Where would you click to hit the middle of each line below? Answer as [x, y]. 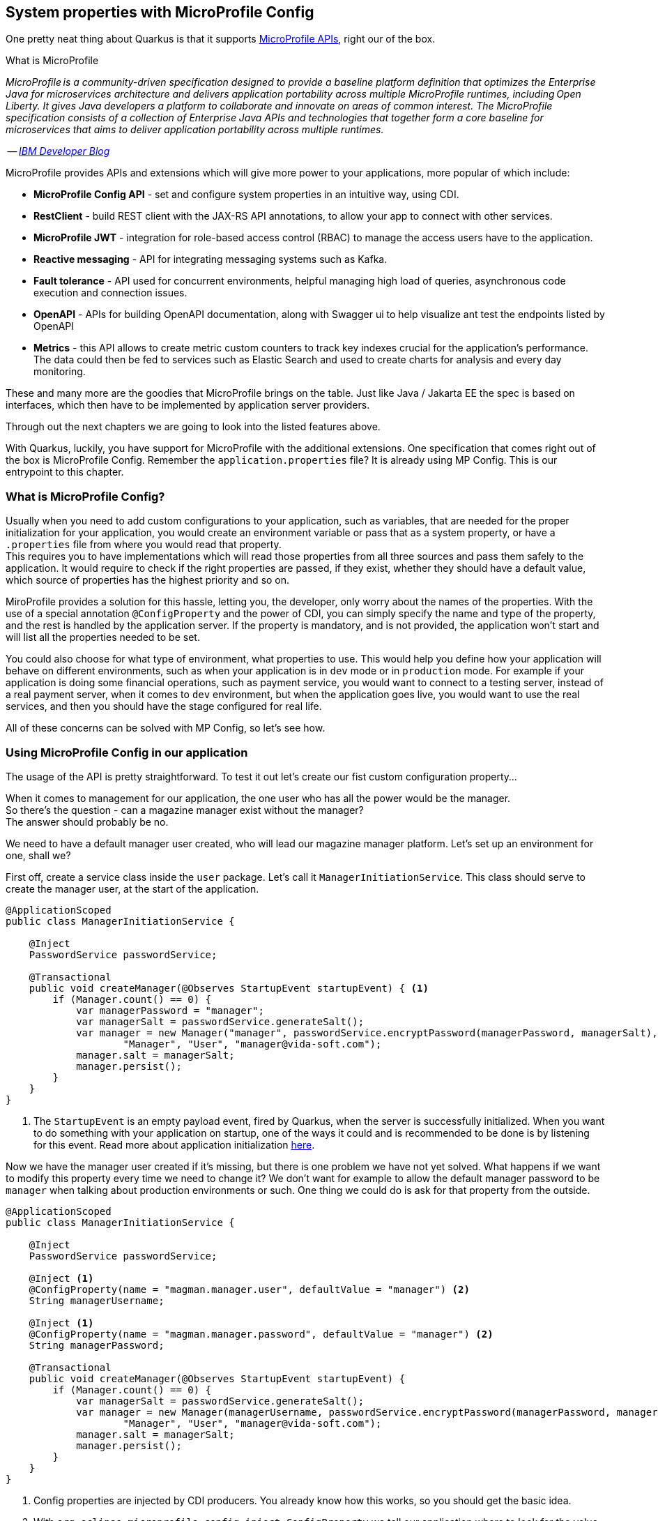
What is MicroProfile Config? [85, 496]
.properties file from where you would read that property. [144, 545]
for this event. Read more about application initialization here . [174, 1144]
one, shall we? [38, 855]
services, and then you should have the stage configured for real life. [164, 706]
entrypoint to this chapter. [65, 472]
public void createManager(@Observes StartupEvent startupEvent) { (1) [229, 988]
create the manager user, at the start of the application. [132, 888]
